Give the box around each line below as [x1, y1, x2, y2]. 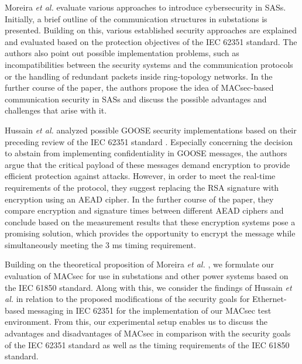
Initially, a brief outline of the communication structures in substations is [5, 12, 267, 25]
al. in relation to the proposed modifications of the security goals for [5, 293, 250, 305]
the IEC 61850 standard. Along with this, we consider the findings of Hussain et [5, 281, 292, 293]
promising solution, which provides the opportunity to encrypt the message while [5, 227, 296, 239]
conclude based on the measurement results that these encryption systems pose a [5, 215, 296, 228]
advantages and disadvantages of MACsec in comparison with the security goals [5, 327, 291, 339]
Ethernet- [252, 293, 287, 305]
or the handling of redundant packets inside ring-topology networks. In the [5, 70, 273, 82]
